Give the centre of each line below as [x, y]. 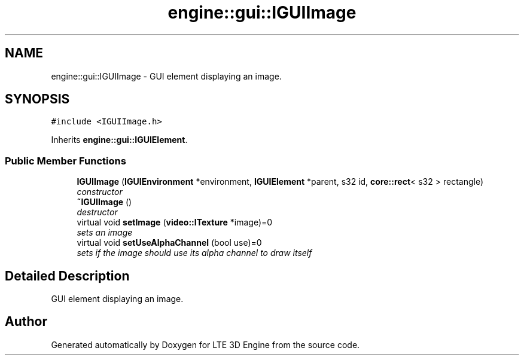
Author [26, 322]
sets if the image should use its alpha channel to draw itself [194, 253]
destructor [97, 212]
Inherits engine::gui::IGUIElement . [119, 140]
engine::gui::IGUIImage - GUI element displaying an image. [166, 76]
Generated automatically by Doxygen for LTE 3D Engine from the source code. [205, 344]
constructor [100, 192]
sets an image [105, 233]
